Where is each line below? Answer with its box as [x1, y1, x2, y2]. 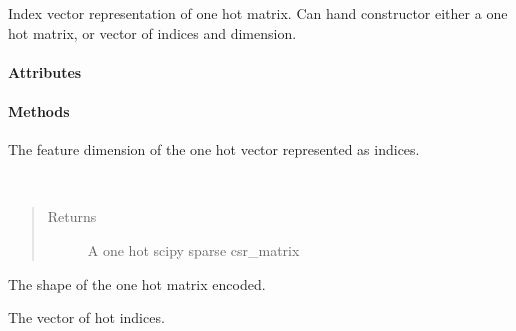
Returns [47, 206, 97, 227]
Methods [8, 100, 70, 121]
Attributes [8, 61, 82, 82]
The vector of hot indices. [8, 307, 165, 328]
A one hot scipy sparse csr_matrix [87, 239, 300, 260]
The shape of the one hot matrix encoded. [8, 273, 266, 294]
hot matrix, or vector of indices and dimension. [8, 22, 297, 43]
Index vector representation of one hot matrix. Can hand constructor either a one [8, 3, 508, 23]
